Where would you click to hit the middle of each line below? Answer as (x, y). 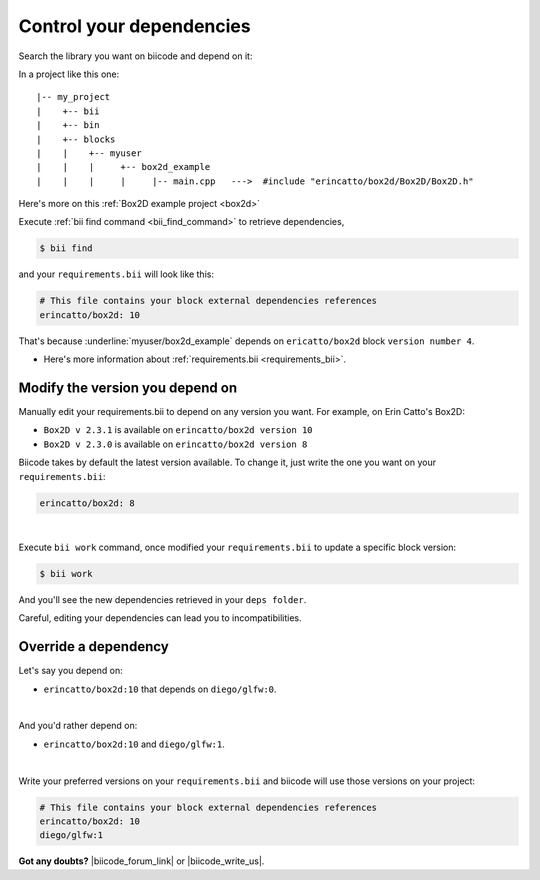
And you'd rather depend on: (78, 726)
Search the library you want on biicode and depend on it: (135, 56)
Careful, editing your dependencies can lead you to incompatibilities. (160, 618)
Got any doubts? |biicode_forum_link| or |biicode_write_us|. (141, 861)
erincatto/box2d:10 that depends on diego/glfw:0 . (160, 689)
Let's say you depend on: (71, 671)
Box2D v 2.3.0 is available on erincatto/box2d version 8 (175, 444)
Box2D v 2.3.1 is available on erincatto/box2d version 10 (178, 430)
